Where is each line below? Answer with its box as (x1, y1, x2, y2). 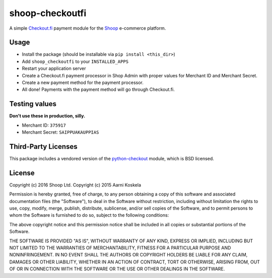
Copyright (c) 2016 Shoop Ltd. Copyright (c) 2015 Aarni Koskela (9, 181, 141, 188)
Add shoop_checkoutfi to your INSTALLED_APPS (22, 58, 128, 64)
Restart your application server (22, 65, 86, 71)
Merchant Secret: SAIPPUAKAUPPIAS (22, 129, 99, 135)
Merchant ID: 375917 (22, 122, 66, 128)
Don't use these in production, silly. (9, 113, 86, 119)
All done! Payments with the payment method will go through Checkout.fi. (22, 86, 175, 92)
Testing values (9, 100, 56, 108)
